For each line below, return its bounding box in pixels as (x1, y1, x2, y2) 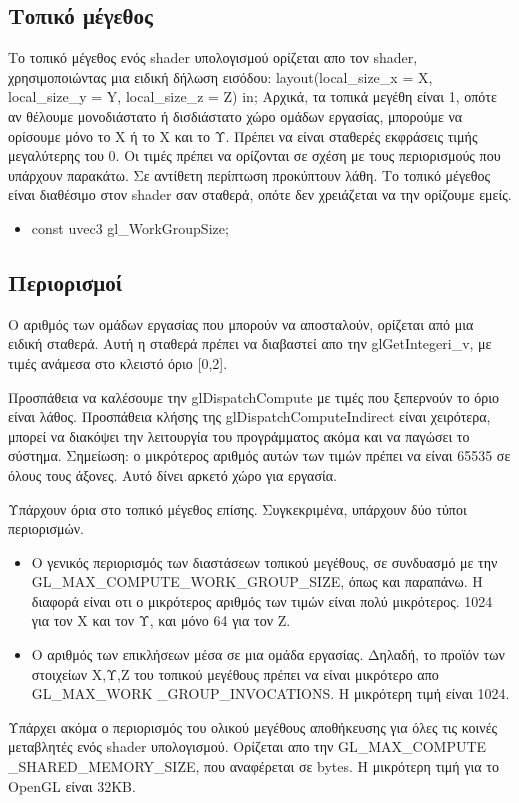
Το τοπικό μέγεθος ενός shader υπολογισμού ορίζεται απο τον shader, (8, 47, 418, 68)
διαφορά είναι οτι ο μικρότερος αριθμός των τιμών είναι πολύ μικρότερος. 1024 (31, 590, 493, 611)
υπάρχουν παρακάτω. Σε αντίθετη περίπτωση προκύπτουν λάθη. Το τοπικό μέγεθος (8, 164, 491, 185)
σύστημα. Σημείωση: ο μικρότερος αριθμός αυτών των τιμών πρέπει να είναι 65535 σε (8, 445, 511, 466)
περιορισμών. (8, 518, 84, 539)
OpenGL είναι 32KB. (8, 775, 136, 796)
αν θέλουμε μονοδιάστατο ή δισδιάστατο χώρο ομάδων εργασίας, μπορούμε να (8, 105, 463, 126)
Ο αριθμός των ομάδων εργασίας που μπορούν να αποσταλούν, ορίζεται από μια (8, 313, 474, 334)
